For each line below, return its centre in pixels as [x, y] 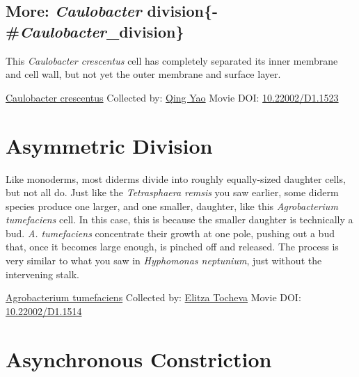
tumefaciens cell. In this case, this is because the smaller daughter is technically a [179, 219]
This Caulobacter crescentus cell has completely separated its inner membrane [172, 60]
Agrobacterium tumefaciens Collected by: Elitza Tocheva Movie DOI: [153, 297]
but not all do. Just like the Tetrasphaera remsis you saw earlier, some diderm [172, 192]
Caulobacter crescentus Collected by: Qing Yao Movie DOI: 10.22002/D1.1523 [172, 97]
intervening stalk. [42, 274]
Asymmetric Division [109, 145]
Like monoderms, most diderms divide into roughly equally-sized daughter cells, [176, 178]
